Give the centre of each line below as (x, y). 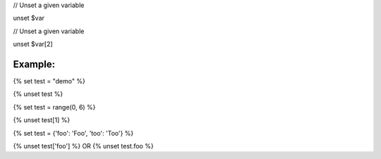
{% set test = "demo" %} (49, 81)
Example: (34, 64)
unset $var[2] (33, 44)
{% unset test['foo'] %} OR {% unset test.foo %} (84, 146)
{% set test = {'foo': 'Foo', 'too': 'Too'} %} (73, 133)
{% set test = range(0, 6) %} (54, 107)
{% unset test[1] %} (42, 120)
